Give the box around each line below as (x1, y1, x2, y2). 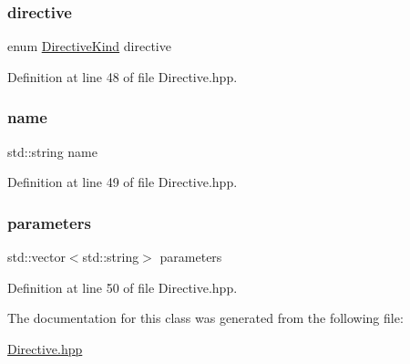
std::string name (7, 141, 97, 161)
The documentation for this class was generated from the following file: (7, 308, 404, 328)
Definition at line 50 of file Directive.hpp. (7, 277, 238, 296)
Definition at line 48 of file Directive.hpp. (7, 67, 238, 86)
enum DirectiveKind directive (7, 36, 171, 56)
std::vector (7, 247, 66, 266)
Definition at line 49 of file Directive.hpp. (7, 172, 238, 192)
